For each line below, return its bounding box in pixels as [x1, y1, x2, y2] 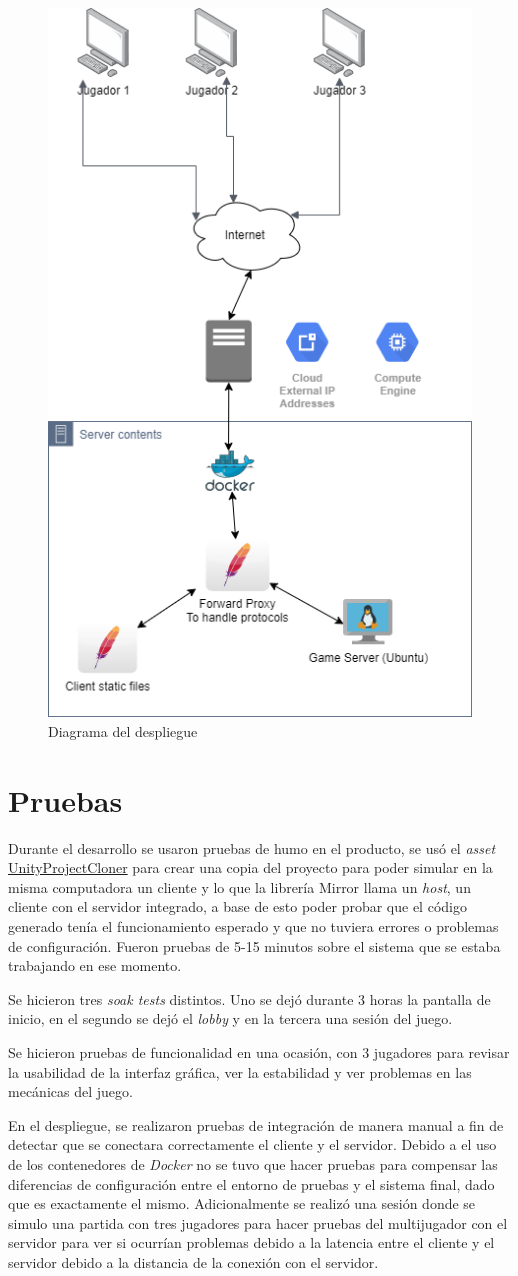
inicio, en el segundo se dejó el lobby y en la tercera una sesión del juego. [8, 1008, 453, 1029]
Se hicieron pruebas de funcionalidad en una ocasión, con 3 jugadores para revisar [8, 1041, 510, 1062]
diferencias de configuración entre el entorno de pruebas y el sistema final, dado [8, 1173, 495, 1194]
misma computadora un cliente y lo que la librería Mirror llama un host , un [8, 876, 471, 897]
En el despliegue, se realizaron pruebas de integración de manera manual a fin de [8, 1114, 504, 1135]
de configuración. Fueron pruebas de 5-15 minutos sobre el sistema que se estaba [8, 935, 501, 956]
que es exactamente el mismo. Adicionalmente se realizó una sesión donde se [8, 1193, 476, 1214]
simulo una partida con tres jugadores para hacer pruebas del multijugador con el [8, 1212, 508, 1233]
